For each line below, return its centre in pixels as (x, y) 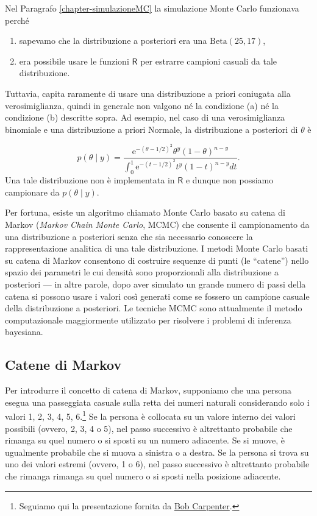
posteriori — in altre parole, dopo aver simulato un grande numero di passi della (155, 284)
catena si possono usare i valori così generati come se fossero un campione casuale (157, 296)
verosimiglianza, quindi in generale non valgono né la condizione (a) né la (142, 105)
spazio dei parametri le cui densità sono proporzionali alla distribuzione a (142, 272)
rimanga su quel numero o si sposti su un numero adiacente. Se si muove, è (145, 440)
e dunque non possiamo (230, 180)
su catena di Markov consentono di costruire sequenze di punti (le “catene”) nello (157, 260)
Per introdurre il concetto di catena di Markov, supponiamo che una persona (148, 390)
